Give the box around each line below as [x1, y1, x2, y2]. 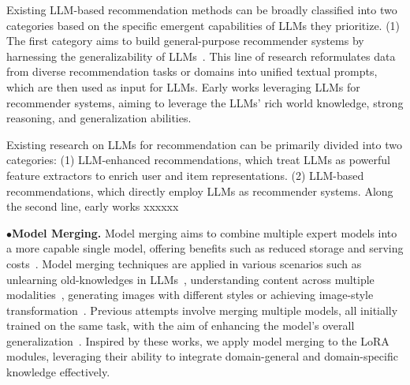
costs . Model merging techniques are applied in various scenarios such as [6, 255, 362, 271]
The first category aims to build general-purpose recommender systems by [6, 32, 364, 49]
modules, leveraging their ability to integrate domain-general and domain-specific [6, 348, 398, 364]
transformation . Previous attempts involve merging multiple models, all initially [6, 301, 398, 318]
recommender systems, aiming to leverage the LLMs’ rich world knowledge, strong [6, 94, 404, 110]
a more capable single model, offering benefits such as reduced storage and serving [6, 240, 404, 256]
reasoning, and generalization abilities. [6, 110, 192, 126]
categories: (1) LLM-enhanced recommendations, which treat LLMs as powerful [6, 151, 390, 168]
